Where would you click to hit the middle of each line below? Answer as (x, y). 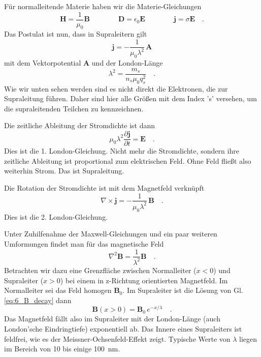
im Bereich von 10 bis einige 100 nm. (62, 349)
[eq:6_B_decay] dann (38, 300)
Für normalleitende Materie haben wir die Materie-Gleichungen (103, 6)
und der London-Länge (127, 63)
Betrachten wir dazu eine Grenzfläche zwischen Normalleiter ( (100, 270)
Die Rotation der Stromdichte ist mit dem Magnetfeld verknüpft (104, 187)
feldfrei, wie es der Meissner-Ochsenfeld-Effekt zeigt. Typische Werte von (117, 338)
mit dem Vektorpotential (43, 63)
